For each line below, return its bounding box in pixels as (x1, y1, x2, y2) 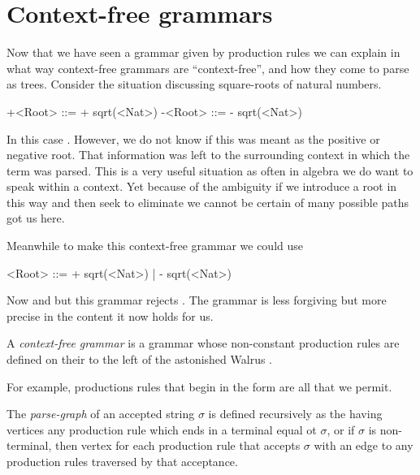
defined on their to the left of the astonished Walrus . (6, 351, 272, 368)
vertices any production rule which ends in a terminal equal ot (6, 421, 317, 438)
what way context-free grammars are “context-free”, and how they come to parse (6, 59, 409, 76)
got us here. (6, 209, 65, 227)
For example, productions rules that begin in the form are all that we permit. (6, 378, 392, 395)
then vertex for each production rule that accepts (54, 437, 301, 454)
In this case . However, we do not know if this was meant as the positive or (6, 130, 380, 147)
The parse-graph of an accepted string (6, 405, 195, 422)
